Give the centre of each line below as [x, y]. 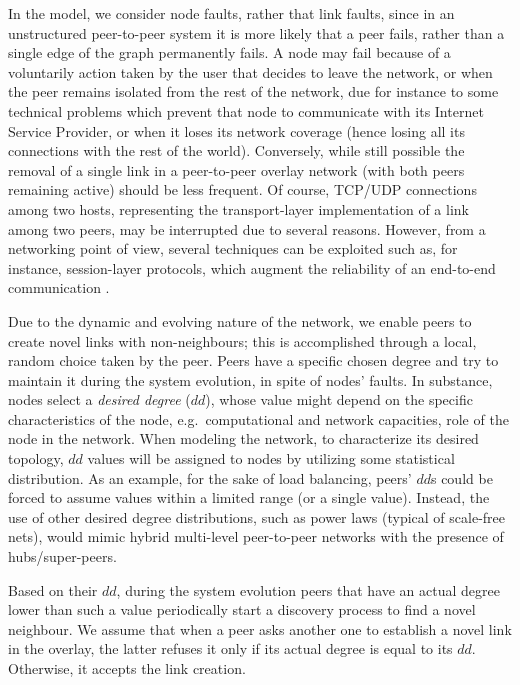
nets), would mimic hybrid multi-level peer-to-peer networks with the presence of [256, 536]
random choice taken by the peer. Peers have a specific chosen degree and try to [253, 360]
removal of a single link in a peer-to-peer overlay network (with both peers [236, 169]
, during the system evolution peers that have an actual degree [308, 589]
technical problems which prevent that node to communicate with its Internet [246, 110]
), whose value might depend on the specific [339, 399]
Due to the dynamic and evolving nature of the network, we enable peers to [240, 320]
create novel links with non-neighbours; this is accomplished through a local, [242, 340]
